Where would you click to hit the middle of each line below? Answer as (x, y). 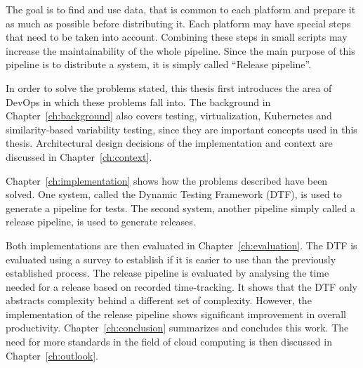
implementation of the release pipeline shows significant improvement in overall (176, 314)
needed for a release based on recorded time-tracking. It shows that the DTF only (181, 286)
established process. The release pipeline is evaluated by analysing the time (167, 273)
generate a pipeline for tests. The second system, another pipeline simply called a (180, 208)
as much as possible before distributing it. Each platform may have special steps (178, 23)
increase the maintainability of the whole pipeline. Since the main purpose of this (180, 50)
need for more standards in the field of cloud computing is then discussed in (169, 342)
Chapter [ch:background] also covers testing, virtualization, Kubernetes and (169, 116)
